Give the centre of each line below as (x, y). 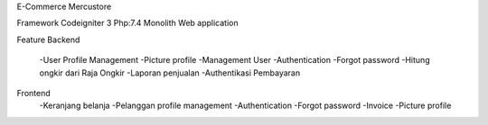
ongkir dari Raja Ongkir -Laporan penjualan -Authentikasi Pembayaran (170, 73)
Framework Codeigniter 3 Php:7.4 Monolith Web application (127, 23)
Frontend (34, 93)
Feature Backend (48, 40)
